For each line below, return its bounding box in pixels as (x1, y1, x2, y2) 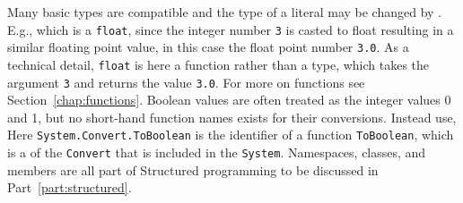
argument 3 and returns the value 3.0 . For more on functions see (7, 72, 365, 91)
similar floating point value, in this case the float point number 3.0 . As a (7, 38, 409, 56)
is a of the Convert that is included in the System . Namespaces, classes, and (7, 143, 426, 162)
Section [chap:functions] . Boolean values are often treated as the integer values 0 (7, 90, 451, 109)
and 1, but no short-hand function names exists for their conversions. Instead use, (7, 107, 457, 126)
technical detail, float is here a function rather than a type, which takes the (7, 55, 430, 73)
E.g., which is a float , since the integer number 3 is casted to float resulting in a (7, 20, 454, 38)
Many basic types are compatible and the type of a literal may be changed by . (7, 3, 441, 21)
